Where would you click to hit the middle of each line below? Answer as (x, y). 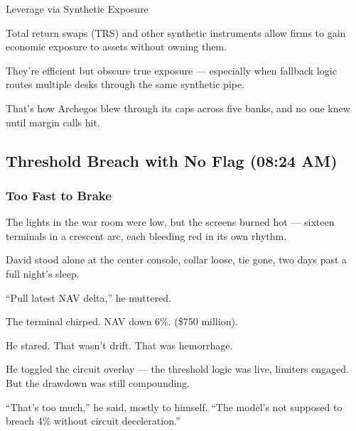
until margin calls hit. (53, 122)
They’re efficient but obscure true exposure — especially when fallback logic (171, 70)
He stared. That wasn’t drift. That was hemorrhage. (119, 345)
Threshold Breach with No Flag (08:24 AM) (172, 160)
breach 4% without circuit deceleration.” (93, 421)
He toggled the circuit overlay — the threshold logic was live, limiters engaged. (177, 369)
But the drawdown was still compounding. (98, 382)
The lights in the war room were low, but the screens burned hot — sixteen (170, 222)
